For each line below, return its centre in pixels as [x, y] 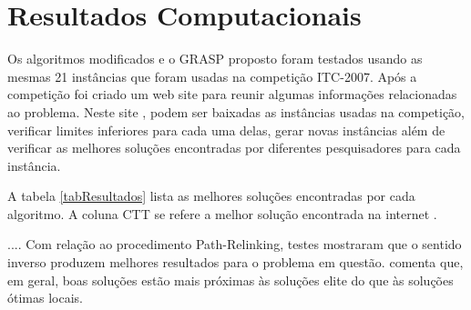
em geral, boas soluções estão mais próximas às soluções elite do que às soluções [230, 280]
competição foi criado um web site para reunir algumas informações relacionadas [232, 94]
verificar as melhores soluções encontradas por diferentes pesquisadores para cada [234, 148]
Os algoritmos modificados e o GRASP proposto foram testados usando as [215, 59]
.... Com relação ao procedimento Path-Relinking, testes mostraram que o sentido [235, 244]
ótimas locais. [45, 298]
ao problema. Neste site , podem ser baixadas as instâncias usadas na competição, [236, 111]
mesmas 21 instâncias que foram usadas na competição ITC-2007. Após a [212, 76]
